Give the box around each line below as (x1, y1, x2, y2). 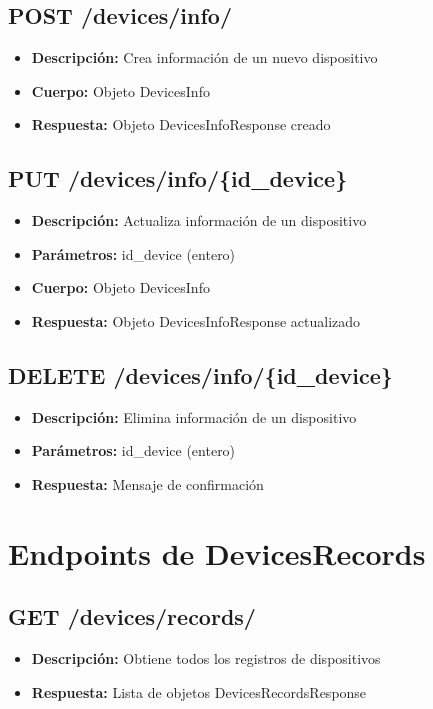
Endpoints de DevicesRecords (8, 532, 426, 573)
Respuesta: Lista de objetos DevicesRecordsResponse (31, 681, 367, 702)
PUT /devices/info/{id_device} (8, 163, 348, 194)
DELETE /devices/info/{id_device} (8, 359, 393, 390)
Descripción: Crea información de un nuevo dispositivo (31, 47, 378, 68)
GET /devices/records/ (8, 601, 256, 632)
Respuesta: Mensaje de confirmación (31, 473, 264, 494)
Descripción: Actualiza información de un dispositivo (31, 210, 367, 231)
